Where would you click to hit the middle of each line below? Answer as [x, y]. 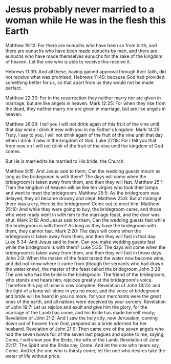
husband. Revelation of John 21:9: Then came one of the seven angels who [85, 329]
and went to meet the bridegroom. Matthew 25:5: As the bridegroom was [82, 192]
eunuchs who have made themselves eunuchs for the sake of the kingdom [84, 56]
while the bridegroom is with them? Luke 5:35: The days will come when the [85, 247]
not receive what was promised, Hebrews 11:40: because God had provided [85, 77]
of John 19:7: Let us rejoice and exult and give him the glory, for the [76, 307]
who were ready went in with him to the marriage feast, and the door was [82, 215]
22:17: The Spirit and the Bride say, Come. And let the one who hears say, [83, 345]
